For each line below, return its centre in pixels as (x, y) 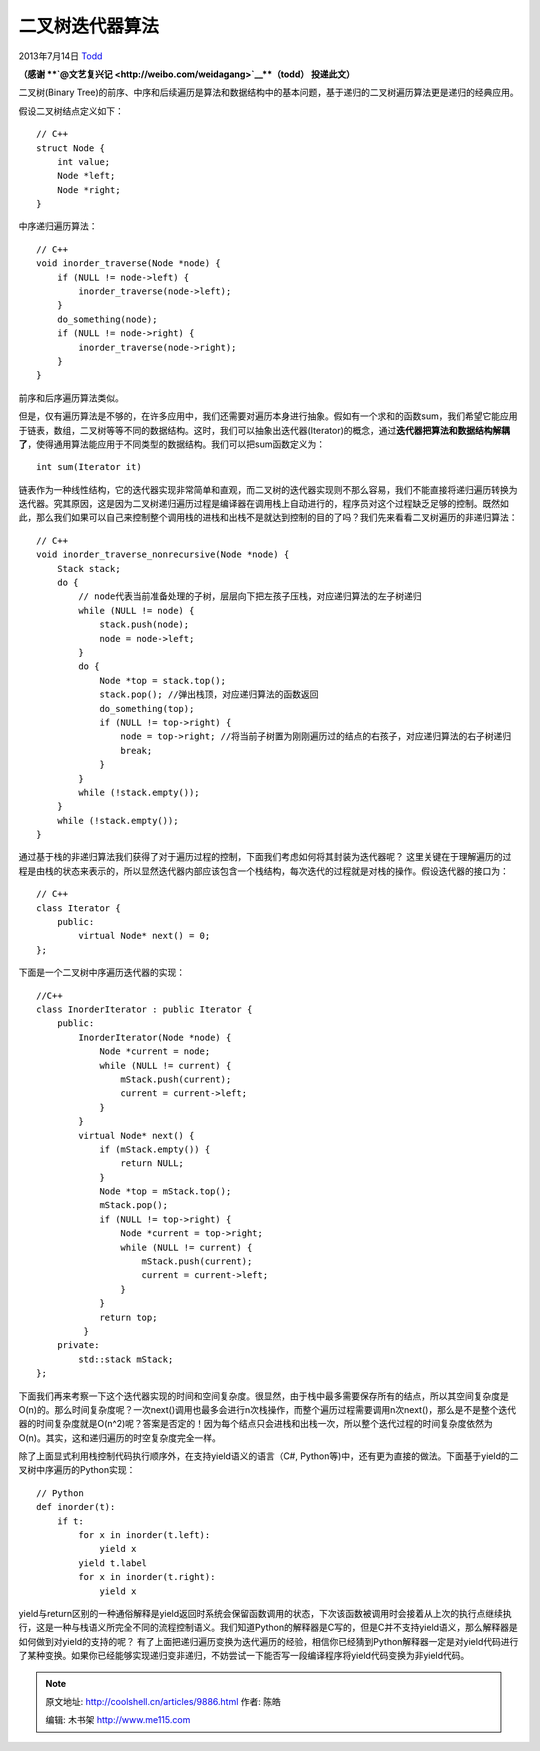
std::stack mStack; (126, 1359)
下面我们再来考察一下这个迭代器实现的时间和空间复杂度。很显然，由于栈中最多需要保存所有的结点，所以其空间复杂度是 (263, 1396)
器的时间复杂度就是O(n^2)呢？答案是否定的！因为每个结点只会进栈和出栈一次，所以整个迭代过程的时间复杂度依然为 (256, 1424)
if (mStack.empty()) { (155, 1149)
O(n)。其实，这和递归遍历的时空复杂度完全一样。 (120, 1437)
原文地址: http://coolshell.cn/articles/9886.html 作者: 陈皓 (163, 1701)
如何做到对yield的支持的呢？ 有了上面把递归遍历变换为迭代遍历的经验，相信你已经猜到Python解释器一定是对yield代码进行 (268, 1641)
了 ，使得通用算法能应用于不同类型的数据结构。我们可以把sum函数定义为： (171, 444)
